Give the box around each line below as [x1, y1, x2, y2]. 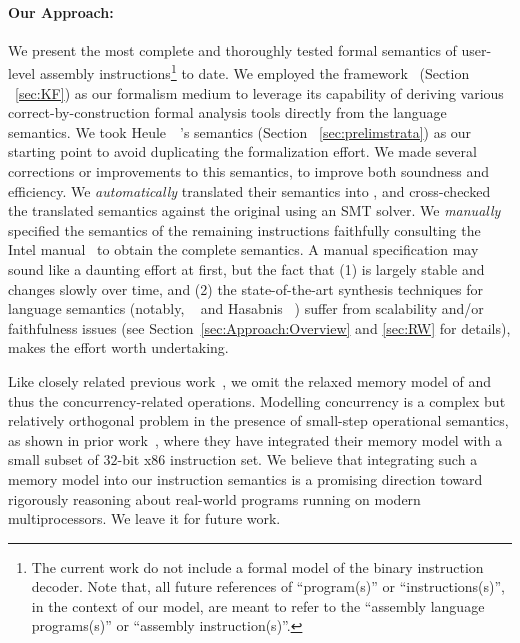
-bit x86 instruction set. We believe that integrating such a [117, 449, 478, 470]
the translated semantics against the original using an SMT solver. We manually [8, 200, 501, 221]
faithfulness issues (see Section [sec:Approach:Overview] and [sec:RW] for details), [8, 317, 511, 338]
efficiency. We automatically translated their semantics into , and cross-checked [8, 180, 491, 201]
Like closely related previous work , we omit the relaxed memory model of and [8, 370, 492, 391]
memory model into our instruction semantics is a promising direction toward [8, 468, 483, 489]
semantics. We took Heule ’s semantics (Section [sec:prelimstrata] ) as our [8, 121, 472, 142]
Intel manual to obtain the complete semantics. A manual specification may [8, 239, 479, 260]
